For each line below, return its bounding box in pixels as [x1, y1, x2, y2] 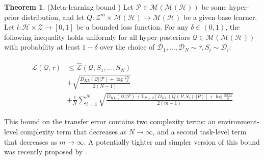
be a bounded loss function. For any [76, 21, 189, 32]
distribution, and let [21, 11, 85, 22]
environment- [218, 116, 259, 127]
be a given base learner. [183, 11, 257, 22]
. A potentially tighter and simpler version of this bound [84, 136, 260, 147]
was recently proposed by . [4, 146, 87, 157]
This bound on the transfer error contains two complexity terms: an [4, 116, 216, 127]
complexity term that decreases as [20, 126, 127, 136]
